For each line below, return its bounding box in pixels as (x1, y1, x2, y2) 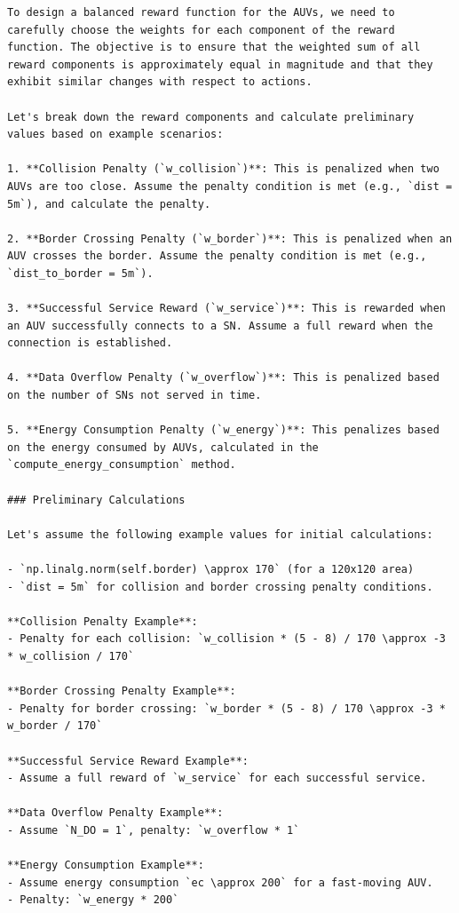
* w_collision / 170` (7, 649, 135, 663)
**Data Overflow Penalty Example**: (7, 806, 224, 820)
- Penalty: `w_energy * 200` (7, 893, 179, 907)
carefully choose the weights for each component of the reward (7, 23, 395, 36)
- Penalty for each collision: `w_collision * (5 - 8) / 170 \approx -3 (7, 632, 446, 646)
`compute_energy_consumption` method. (7, 458, 236, 472)
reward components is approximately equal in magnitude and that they (7, 58, 433, 71)
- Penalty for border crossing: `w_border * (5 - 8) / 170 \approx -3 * (7, 702, 446, 715)
